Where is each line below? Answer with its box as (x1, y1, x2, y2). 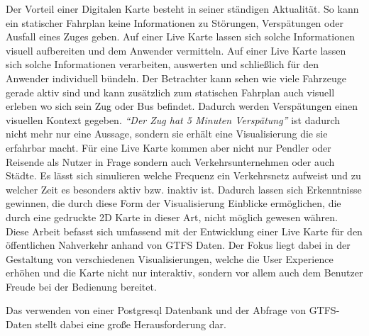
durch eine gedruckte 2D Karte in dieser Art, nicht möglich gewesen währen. (6, 209, 338, 224)
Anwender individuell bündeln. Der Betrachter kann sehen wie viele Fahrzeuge (6, 70, 346, 85)
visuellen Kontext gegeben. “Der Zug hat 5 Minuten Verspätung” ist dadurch (6, 112, 341, 127)
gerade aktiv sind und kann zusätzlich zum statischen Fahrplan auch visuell (6, 84, 335, 99)
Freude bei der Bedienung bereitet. (6, 279, 157, 293)
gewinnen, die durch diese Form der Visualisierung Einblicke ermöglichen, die (6, 196, 341, 211)
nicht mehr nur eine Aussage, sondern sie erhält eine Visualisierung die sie (6, 126, 328, 141)
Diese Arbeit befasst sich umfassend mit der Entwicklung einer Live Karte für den (6, 223, 363, 238)
